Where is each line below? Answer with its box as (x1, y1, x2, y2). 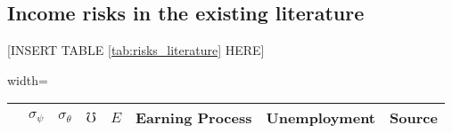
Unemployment (266, 107, 375, 129)
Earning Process (135, 107, 252, 129)
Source (390, 107, 438, 129)
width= (7, 70, 48, 89)
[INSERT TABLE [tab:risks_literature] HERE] (7, 41, 265, 59)
